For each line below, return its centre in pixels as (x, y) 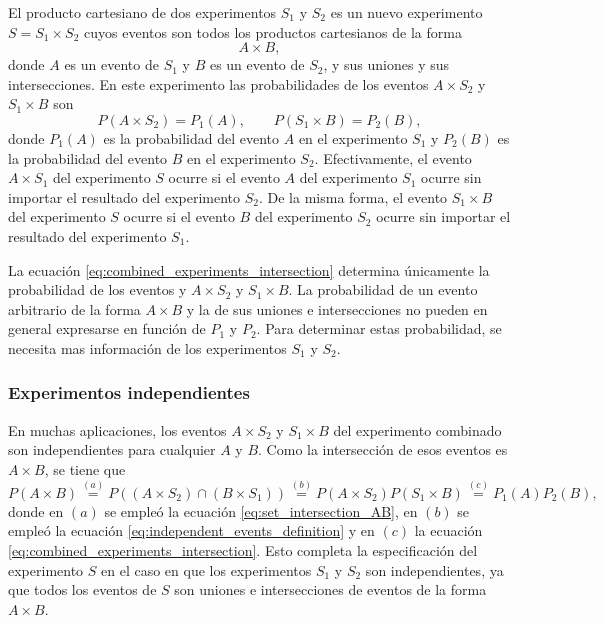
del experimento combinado (417, 429)
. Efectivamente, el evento (393, 157)
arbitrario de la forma (74, 308)
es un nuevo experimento (406, 12)
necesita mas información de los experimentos (147, 347)
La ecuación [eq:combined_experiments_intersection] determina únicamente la (249, 269)
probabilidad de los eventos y (97, 289)
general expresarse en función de (107, 328)
